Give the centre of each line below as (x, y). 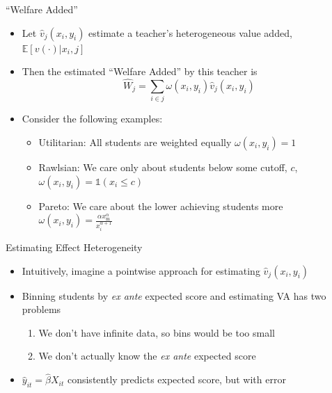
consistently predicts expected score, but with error (176, 379)
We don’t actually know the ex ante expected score (147, 356)
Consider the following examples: (92, 119)
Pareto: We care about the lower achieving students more (161, 206)
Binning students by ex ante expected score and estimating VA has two (174, 295)
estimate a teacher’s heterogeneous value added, (190, 32)
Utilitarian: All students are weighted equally (135, 142)
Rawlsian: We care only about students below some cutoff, (163, 167)
